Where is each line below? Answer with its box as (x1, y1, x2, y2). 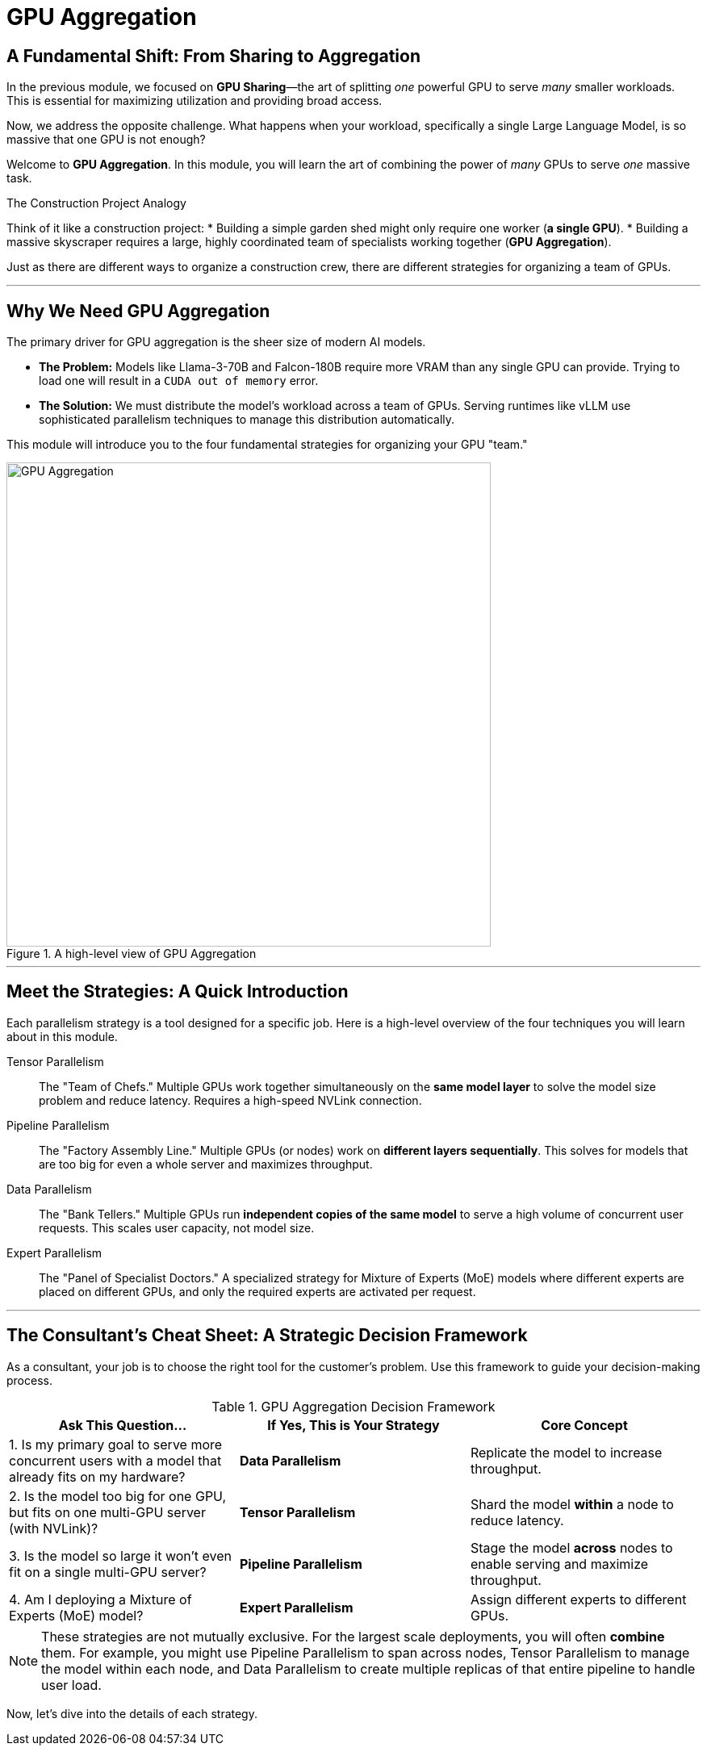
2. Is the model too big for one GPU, (9, 1487, 227, 1504)
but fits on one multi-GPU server (9, 1503, 206, 1520)
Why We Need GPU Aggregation (6, 300, 270, 321)
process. (6, 1373, 52, 1387)
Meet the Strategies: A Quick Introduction (6, 981, 349, 1002)
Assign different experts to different (470, 1591, 687, 1608)
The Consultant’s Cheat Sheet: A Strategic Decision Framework (6, 1325, 528, 1346)
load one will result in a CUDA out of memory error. (39, 374, 319, 388)
